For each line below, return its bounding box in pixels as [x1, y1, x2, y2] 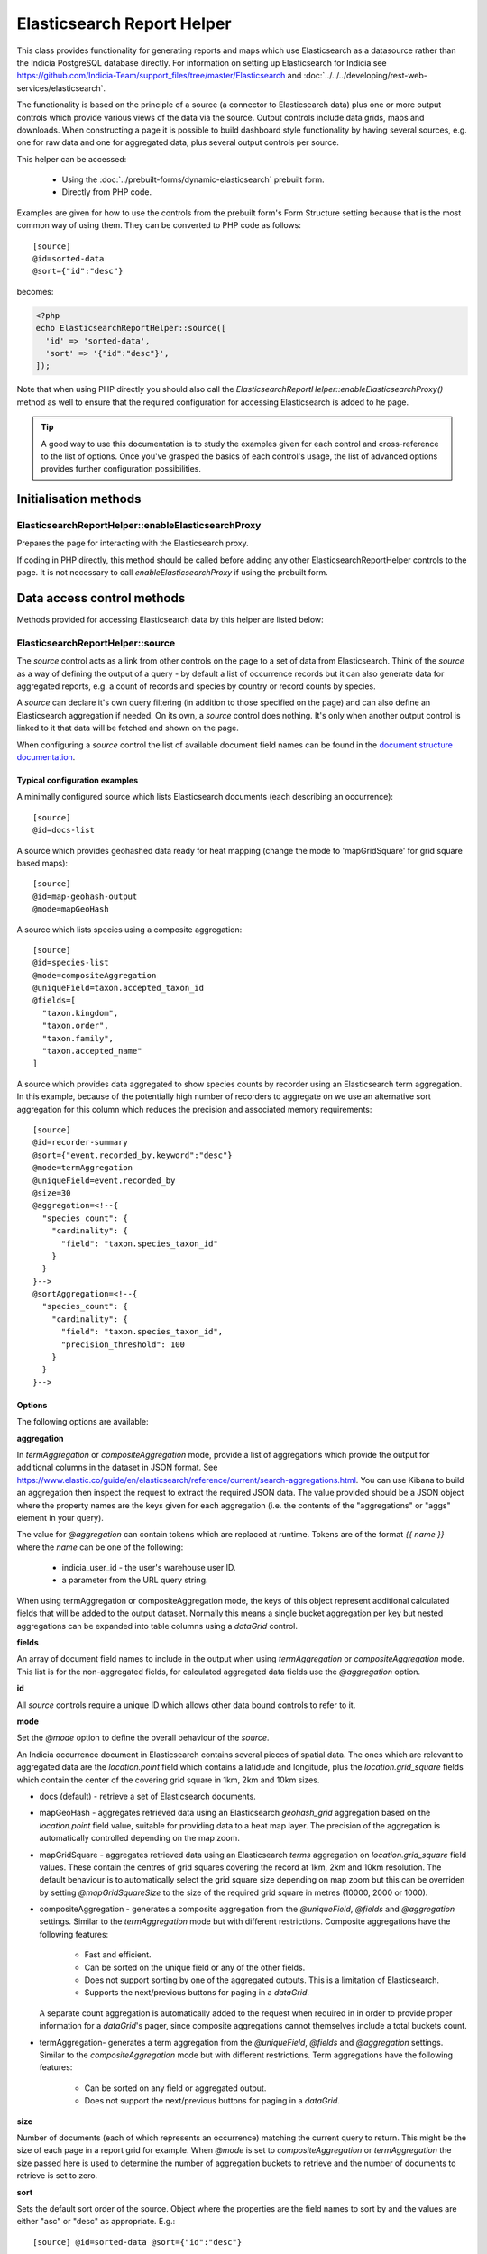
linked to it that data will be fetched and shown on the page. [16, 722, 239, 734]
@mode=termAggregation [32, 1163, 133, 1173]
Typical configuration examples [16, 775, 139, 785]
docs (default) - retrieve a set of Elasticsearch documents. [39, 1791, 256, 1801]
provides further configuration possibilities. [41, 463, 202, 474]
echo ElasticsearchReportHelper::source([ [35, 323, 226, 334]
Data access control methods [16, 591, 186, 606]
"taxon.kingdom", [41, 1008, 119, 1018]
